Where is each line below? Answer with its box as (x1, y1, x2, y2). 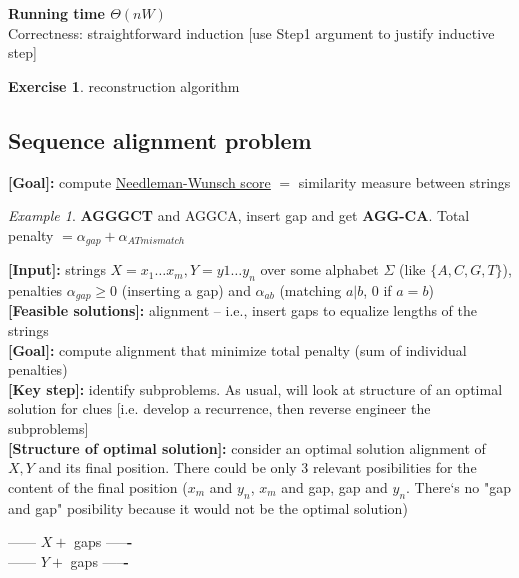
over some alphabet (260, 259, 379, 280)
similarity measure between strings (298, 171, 511, 192)
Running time (8, 3, 105, 23)
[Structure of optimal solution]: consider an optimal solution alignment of (8, 437, 486, 458)
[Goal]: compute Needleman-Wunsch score (8, 171, 271, 192)
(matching (279, 280, 342, 301)
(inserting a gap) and (121, 280, 251, 301)
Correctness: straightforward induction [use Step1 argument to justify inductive (8, 22, 495, 43)
